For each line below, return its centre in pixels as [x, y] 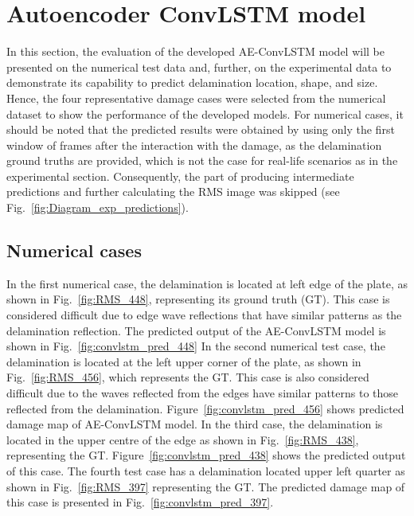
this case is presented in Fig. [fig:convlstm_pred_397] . [140, 502]
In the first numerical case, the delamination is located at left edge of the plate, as [207, 283]
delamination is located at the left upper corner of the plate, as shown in [184, 361]
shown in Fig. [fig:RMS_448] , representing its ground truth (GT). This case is [198, 299]
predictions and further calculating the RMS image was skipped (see [173, 192]
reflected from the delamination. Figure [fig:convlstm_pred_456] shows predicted [205, 408]
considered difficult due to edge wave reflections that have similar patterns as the [204, 315]
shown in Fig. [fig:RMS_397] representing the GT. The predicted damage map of [206, 486]
